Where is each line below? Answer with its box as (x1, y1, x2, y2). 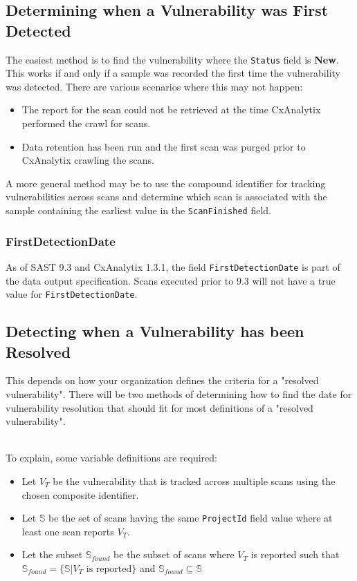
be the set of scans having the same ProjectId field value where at (48, 511, 333, 525)
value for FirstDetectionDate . (6, 287, 138, 301)
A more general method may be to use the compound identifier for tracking (6, 175, 326, 190)
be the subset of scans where (113, 547, 235, 562)
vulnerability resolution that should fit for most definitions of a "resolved (6, 400, 313, 415)
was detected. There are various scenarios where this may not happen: (6, 79, 303, 93)
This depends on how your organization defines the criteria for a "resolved (6, 373, 319, 388)
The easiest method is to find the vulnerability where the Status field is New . (6, 52, 339, 66)
